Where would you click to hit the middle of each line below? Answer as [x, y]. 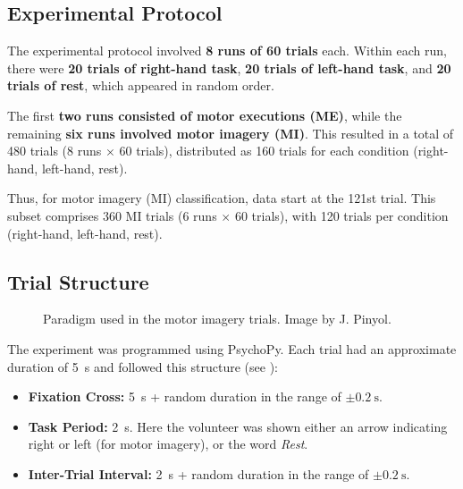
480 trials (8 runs [55, 151]
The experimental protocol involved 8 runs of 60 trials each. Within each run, [227, 51]
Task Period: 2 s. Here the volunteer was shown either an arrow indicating [238, 426]
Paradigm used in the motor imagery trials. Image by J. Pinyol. [217, 319]
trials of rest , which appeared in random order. [141, 85]
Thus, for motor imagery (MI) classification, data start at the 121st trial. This [222, 198]
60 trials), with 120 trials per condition [341, 215]
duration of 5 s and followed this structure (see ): [143, 366]
